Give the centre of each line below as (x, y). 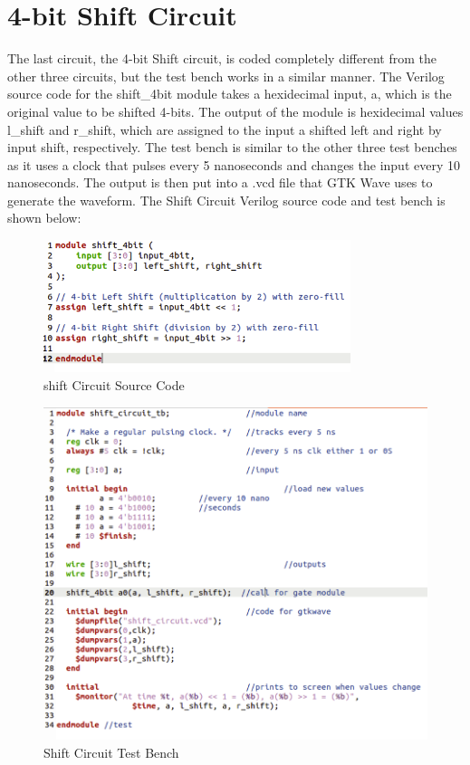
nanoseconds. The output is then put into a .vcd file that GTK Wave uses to (220, 182)
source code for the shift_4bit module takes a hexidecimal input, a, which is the (230, 94)
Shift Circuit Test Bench (111, 752)
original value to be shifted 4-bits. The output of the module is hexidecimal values (235, 111)
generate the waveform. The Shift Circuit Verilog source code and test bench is (226, 200)
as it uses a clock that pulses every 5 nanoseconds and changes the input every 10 (234, 164)
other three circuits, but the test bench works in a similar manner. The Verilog (226, 76)
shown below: (44, 218)
